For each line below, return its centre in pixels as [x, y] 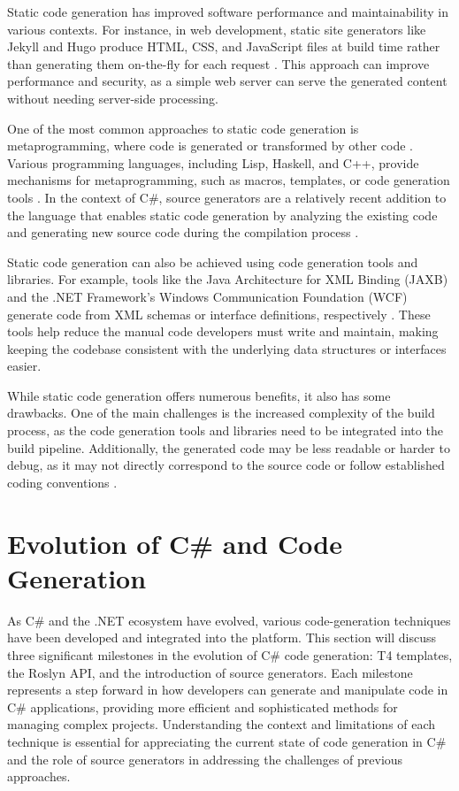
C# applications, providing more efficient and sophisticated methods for [203, 707]
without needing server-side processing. [113, 98]
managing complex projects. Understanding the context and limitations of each [222, 724]
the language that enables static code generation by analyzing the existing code [222, 215]
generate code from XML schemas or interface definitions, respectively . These [219, 314]
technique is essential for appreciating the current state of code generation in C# [227, 741]
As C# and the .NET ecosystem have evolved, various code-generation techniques [229, 620]
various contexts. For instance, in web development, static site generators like [217, 29]
